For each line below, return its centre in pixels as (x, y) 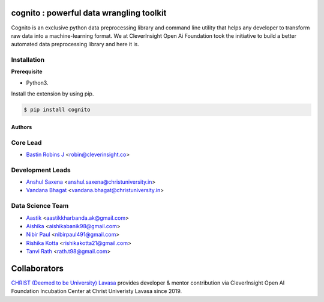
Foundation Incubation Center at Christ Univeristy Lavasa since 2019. (97, 291)
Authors (22, 127)
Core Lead (26, 142)
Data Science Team (40, 206)
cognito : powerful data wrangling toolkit (89, 13)
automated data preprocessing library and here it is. (75, 44)
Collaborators (37, 268)
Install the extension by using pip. (52, 94)
